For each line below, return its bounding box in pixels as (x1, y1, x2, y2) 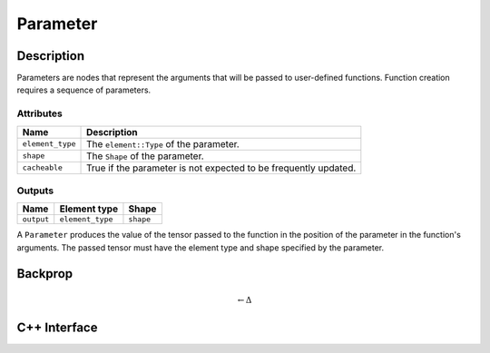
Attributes (16, 107, 63, 120)
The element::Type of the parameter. (86, 137, 240, 150)
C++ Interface (16, 319, 98, 335)
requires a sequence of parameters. (16, 84, 152, 95)
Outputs (16, 184, 54, 197)
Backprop (16, 266, 73, 281)
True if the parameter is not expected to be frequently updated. (86, 162, 357, 174)
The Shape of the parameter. (86, 150, 204, 162)
